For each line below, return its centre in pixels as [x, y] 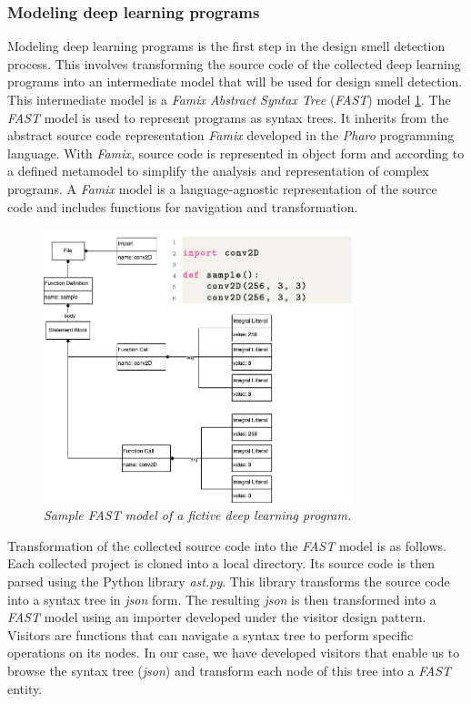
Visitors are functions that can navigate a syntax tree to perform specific [210, 634]
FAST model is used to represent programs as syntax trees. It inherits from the [228, 117]
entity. [25, 688]
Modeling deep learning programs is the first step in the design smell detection [226, 46]
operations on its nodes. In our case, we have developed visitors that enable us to [234, 653]
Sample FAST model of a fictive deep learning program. [198, 515]
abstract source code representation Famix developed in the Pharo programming [231, 135]
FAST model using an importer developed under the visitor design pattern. [217, 617]
